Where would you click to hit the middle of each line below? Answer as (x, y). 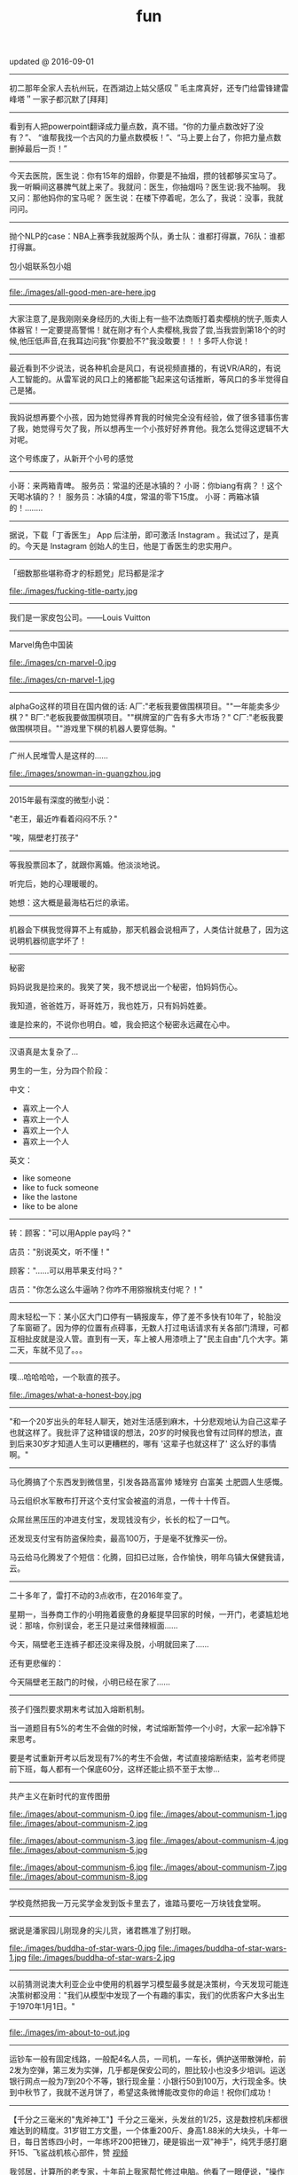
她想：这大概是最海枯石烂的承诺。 (71, 903)
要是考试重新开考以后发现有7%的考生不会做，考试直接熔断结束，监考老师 (143, 1758)
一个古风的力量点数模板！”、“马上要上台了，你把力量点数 (177, 137)
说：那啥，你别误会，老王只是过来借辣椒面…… (94, 1626)
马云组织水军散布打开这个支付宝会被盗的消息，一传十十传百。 (122, 1501)
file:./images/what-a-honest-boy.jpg (75, 1395)
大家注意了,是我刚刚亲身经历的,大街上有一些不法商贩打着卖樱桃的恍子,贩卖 (145, 319)
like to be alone (50, 1206)
